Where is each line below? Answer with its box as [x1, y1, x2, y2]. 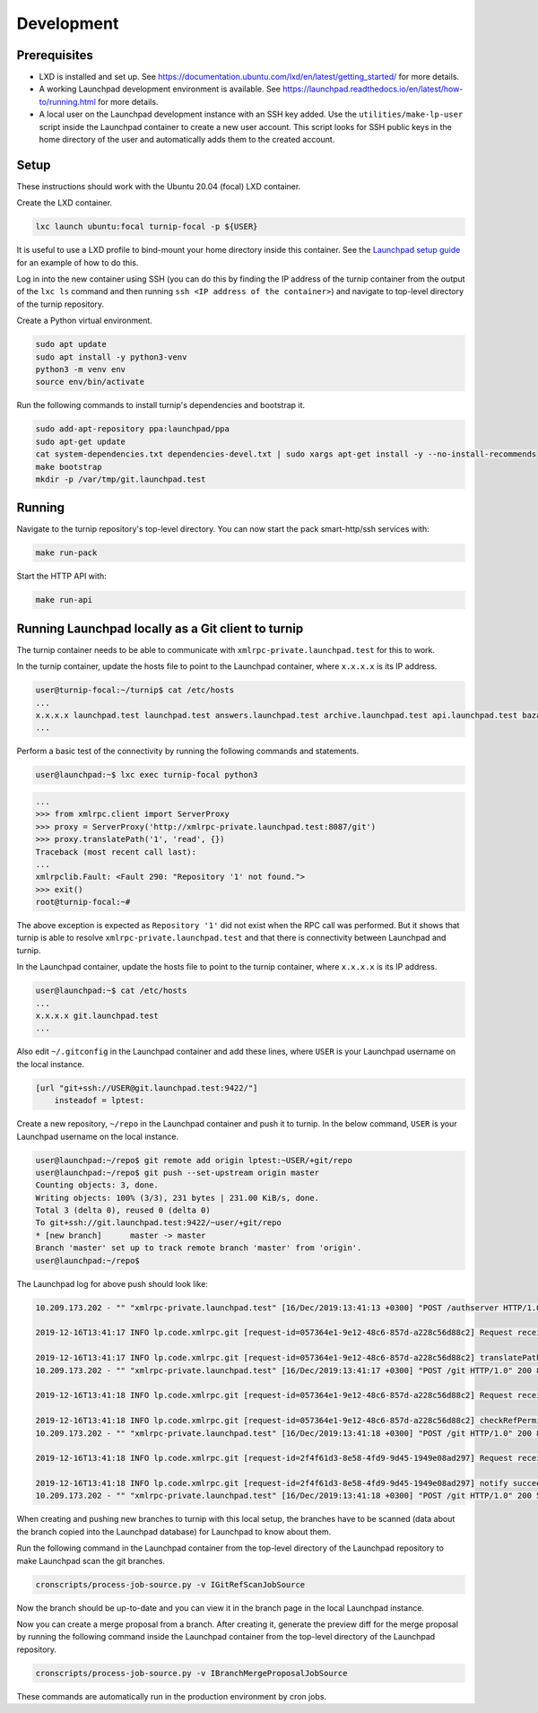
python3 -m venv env [35, 364, 126, 374]
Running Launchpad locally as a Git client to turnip [16, 621, 304, 636]
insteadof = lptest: [54, 1095, 145, 1106]
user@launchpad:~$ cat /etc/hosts [35, 986, 187, 996]
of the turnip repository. [16, 299, 105, 309]
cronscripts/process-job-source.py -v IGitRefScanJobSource [35, 1579, 306, 1589]
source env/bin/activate [35, 377, 145, 387]
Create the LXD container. [16, 197, 112, 208]
